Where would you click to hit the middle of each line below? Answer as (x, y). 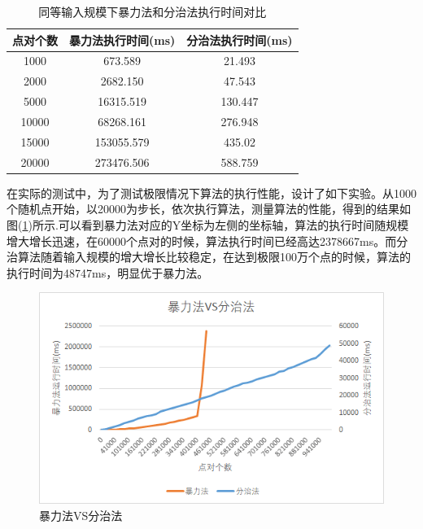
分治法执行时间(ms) (240, 39)
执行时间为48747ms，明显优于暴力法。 (108, 272)
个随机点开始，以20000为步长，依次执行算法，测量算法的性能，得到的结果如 (209, 209)
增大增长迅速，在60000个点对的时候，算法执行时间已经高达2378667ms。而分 (207, 240)
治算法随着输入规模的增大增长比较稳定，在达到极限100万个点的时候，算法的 (209, 257)
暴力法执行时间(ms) (122, 39)
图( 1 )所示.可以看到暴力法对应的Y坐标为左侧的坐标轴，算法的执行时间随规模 (208, 224)
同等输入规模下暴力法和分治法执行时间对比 (153, 11)
